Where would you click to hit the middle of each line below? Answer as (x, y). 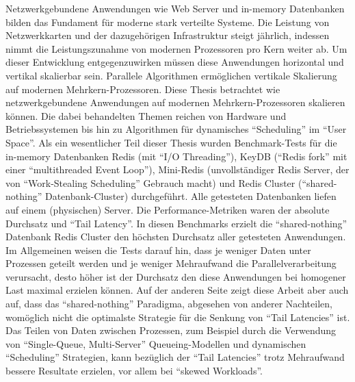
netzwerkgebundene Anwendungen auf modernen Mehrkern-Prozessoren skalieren (175, 102)
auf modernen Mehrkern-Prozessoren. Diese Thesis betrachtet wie (143, 89)
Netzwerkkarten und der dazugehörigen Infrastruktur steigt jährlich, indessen (168, 35)
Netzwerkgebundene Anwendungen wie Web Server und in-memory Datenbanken (175, 8)
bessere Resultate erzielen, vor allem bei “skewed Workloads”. (134, 371)
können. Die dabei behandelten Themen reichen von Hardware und (146, 115)
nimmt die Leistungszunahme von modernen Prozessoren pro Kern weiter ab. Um (176, 48)
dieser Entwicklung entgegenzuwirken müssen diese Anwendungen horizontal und (175, 62)
